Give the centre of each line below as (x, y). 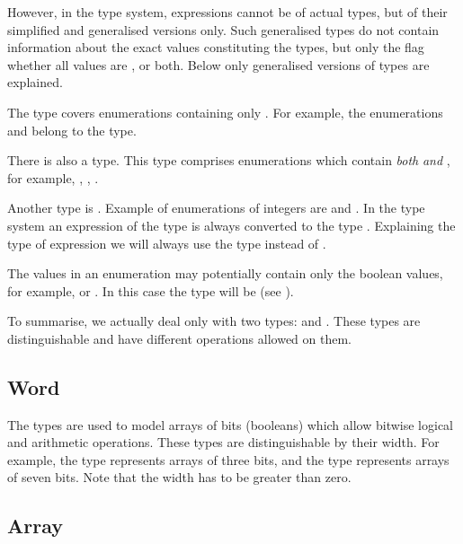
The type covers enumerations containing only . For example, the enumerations (225, 112)
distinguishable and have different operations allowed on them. (179, 338)
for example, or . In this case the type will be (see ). (151, 290)
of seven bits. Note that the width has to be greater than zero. (179, 477)
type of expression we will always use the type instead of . (167, 243)
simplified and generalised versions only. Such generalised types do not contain (223, 29)
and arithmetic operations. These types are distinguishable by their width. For (223, 442)
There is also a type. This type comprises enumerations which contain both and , (229, 160)
